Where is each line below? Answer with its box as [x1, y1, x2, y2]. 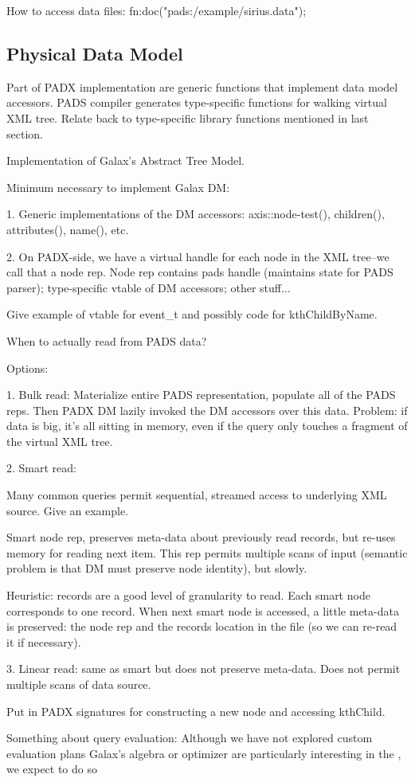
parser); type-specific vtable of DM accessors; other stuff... [6, 279, 291, 295]
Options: [6, 359, 49, 376]
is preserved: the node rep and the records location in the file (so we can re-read [6, 618, 397, 635]
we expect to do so [6, 760, 97, 777]
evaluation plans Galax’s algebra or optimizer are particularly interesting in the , [6, 745, 401, 761]
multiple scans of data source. [6, 676, 151, 693]
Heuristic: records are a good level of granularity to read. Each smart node [6, 587, 370, 604]
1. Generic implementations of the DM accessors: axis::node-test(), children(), [6, 205, 385, 222]
